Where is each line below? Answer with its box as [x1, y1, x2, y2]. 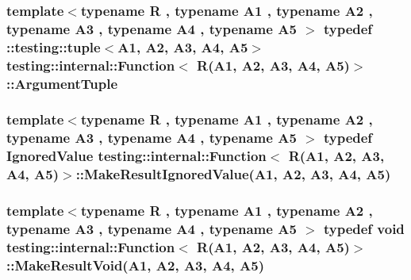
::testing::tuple [6, 36, 101, 56]
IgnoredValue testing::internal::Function [6, 146, 267, 166]
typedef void [323, 218, 405, 238]
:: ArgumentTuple [6, 73, 118, 93]
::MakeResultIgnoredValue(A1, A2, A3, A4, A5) [75, 164, 391, 184]
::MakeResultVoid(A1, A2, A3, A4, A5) [6, 255, 265, 274]
